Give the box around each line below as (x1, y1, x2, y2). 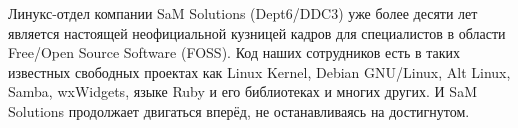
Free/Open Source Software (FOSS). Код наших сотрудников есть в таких (8, 42, 461, 63)
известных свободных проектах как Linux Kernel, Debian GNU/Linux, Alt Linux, (8, 61, 511, 82)
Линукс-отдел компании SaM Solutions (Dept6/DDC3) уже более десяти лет (8, 3, 478, 23)
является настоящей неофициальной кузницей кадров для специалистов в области (8, 22, 506, 43)
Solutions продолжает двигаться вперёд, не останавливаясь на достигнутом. (8, 100, 470, 121)
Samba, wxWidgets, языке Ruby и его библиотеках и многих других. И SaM (8, 81, 477, 102)
